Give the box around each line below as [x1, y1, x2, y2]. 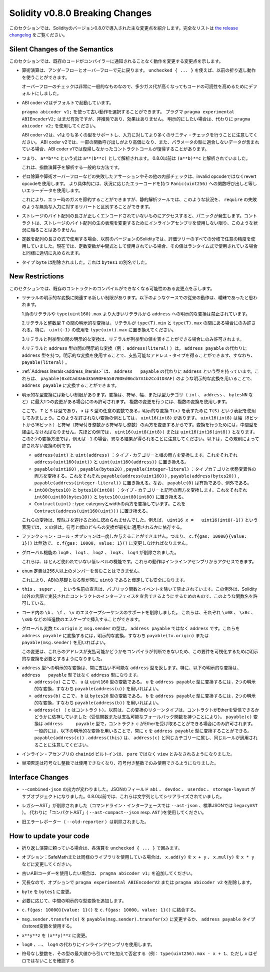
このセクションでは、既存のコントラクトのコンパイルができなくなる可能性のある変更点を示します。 [9, 285, 215, 291]
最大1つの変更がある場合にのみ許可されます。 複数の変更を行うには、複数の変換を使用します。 [34, 398, 230, 404]
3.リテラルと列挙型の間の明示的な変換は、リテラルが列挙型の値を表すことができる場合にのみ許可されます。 [21, 336, 244, 342]
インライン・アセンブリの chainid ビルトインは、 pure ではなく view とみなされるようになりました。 [21, 751, 235, 757]
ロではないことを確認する [21, 958, 74, 964]
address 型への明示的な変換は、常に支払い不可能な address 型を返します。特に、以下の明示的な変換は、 [21, 665, 242, 671]
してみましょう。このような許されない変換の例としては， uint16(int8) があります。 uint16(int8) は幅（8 [21, 415, 249, 421]
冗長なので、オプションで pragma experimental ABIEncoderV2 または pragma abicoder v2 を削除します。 [21, 880, 254, 886]
